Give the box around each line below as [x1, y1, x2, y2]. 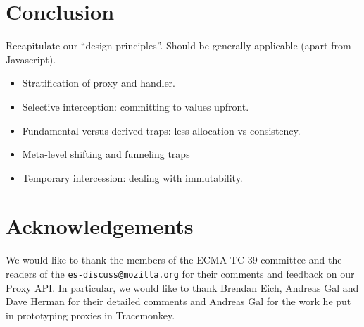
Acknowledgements [6, 211, 194, 240]
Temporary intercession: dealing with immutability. [22, 170, 243, 185]
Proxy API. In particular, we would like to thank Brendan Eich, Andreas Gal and [6, 280, 359, 295]
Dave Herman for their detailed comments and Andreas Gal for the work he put [6, 294, 351, 309]
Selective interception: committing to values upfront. [22, 99, 249, 113]
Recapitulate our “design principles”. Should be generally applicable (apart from [6, 38, 351, 53]
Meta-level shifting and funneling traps [22, 147, 190, 161]
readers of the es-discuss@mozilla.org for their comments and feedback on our [6, 266, 355, 280]
